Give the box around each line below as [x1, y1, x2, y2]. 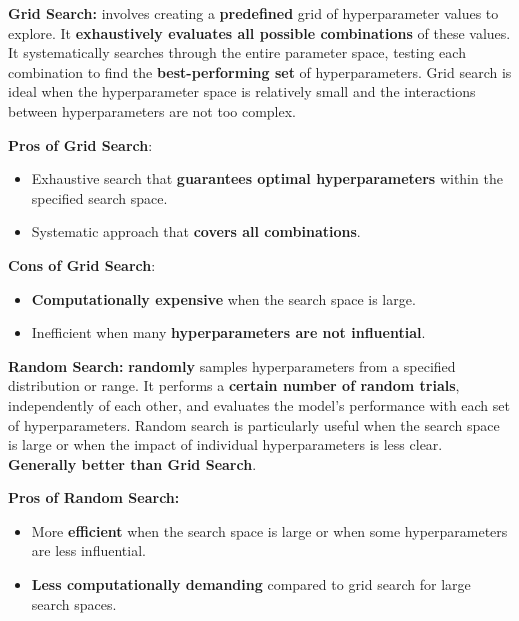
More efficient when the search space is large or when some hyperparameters [31, 520, 508, 541]
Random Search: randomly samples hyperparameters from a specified [8, 355, 456, 376]
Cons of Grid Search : [8, 254, 156, 275]
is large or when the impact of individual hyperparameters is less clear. [8, 434, 443, 455]
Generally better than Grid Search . [8, 453, 257, 474]
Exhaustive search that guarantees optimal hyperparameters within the [31, 168, 503, 189]
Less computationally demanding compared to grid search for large [31, 574, 471, 595]
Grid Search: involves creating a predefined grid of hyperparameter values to [8, 3, 499, 23]
